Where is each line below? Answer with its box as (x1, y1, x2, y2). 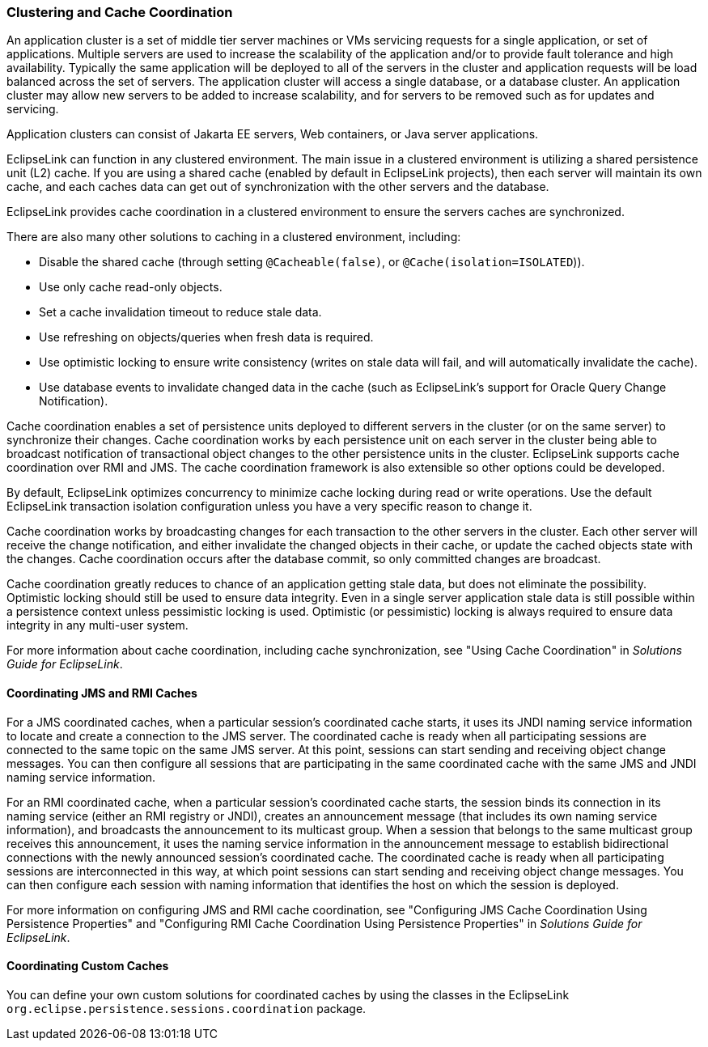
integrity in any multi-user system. (6, 618, 189, 633)
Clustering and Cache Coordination (6, 4, 233, 20)
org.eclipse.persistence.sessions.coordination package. (6, 1001, 367, 1015)
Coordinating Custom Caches (6, 959, 169, 973)
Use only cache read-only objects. (39, 280, 223, 295)
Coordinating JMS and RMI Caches (6, 685, 197, 700)
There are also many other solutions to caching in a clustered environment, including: (6, 230, 461, 244)
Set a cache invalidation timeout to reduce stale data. (39, 305, 322, 320)
